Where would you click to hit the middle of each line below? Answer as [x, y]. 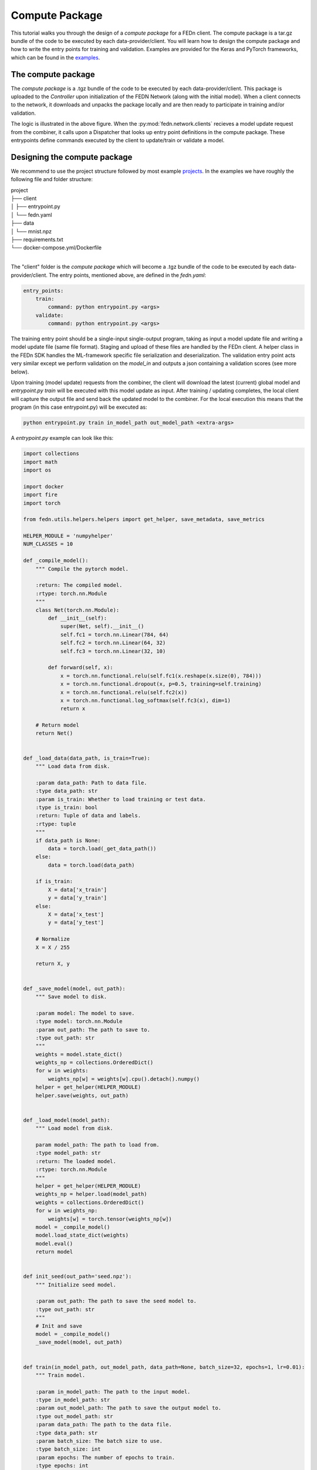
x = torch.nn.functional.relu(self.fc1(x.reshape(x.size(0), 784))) [161, 676]
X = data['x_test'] [76, 915]
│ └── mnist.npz [31, 231]
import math [41, 462]
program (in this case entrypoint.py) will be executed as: [79, 407]
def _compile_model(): [56, 561]
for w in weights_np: [67, 1211]
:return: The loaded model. [76, 1161]
